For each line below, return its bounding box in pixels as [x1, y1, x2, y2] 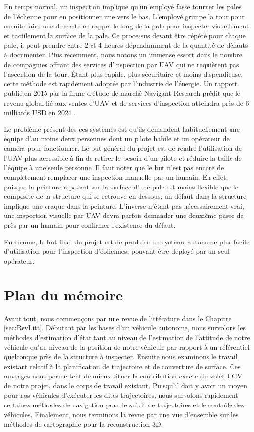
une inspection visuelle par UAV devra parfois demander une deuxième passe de [4, 210, 244, 220]
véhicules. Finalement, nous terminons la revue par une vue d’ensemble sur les [4, 409, 239, 419]
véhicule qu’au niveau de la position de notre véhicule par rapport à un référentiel [4, 342, 250, 352]
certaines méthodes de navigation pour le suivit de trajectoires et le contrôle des [4, 399, 244, 409]
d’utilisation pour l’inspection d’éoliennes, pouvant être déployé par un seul [4, 246, 230, 256]
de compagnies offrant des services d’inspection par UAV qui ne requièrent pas [4, 59, 239, 69]
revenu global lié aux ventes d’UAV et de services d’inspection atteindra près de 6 [4, 97, 249, 108]
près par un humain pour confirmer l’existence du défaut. [4, 220, 176, 230]
